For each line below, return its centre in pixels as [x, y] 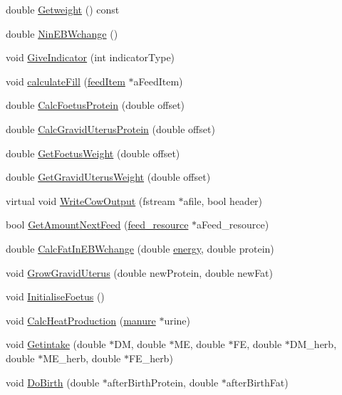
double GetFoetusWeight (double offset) [93, 153]
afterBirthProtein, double [163, 382]
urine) [177, 320]
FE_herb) [151, 358]
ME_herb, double [82, 358]
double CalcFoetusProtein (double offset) [95, 105]
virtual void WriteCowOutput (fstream [90, 200]
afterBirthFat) [257, 382]
